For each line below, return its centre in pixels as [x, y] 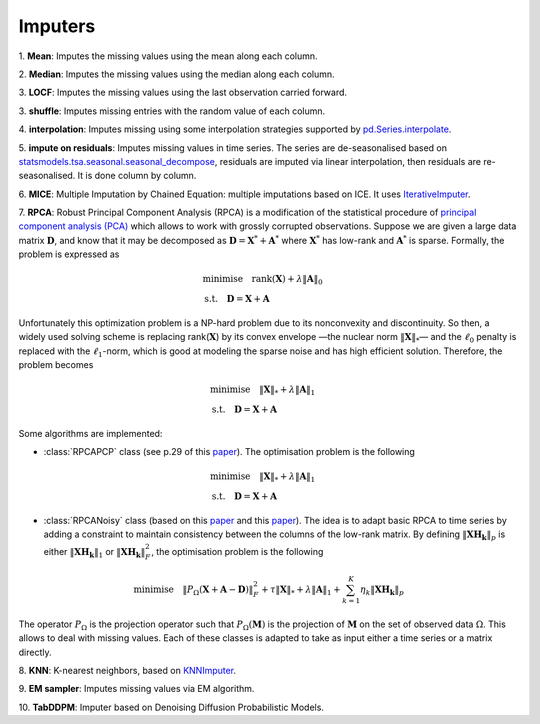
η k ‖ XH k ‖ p [382, 590]
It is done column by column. [137, 176]
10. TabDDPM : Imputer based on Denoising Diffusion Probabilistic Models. [171, 707]
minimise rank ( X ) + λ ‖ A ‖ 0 [263, 280]
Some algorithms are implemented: [90, 433]
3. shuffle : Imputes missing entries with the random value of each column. [172, 111]
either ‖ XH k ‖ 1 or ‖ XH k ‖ [94, 552]
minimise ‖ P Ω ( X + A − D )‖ [193, 590]
